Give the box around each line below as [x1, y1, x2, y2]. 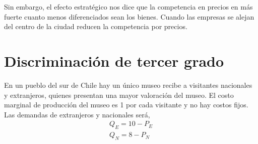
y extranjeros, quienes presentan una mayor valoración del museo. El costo [4, 89, 234, 100]
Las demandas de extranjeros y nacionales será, [4, 109, 150, 119]
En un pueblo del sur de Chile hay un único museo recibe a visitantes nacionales [4, 79, 252, 90]
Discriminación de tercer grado [4, 50, 224, 71]
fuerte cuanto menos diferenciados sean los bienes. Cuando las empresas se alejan [4, 11, 254, 22]
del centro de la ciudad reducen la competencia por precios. [4, 21, 187, 32]
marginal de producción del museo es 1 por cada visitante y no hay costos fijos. [4, 99, 248, 110]
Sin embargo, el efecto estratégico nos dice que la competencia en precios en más [4, 2, 253, 12]
